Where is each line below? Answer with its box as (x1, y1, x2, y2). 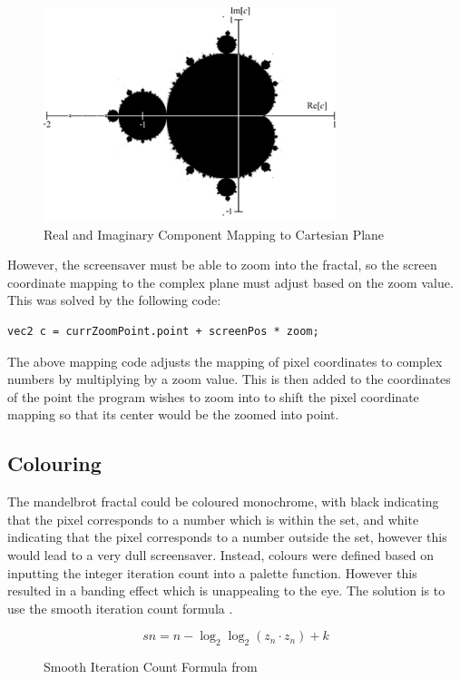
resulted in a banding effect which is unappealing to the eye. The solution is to (7, 581, 445, 600)
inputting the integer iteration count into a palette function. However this (7, 563, 417, 582)
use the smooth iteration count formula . (7, 598, 233, 617)
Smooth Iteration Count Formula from (44, 657, 258, 676)
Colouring (7, 449, 102, 477)
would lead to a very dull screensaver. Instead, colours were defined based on (7, 545, 434, 564)
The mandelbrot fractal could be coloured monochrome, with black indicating (7, 492, 439, 511)
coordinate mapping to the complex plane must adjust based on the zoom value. (7, 272, 454, 291)
